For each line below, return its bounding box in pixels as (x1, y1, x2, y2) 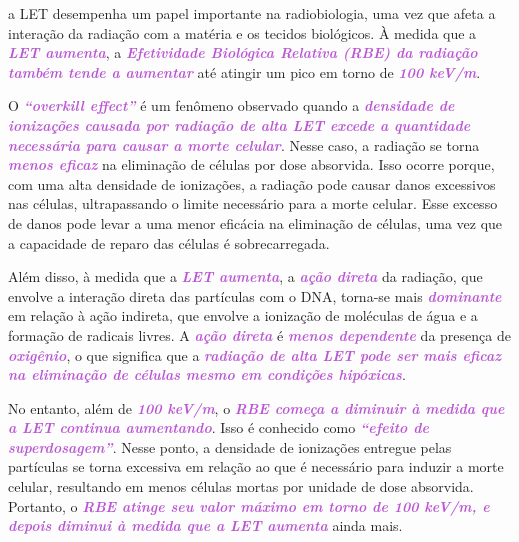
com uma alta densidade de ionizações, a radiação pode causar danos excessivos (8, 173, 496, 194)
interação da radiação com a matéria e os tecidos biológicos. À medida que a (8, 22, 477, 43)
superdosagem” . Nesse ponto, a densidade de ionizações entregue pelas (8, 436, 452, 457)
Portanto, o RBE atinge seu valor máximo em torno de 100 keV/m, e (8, 495, 490, 516)
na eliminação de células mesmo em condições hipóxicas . (8, 364, 406, 385)
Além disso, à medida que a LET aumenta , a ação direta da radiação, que (8, 266, 483, 287)
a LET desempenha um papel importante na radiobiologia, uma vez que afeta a (8, 3, 496, 23)
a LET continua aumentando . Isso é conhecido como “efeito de (8, 417, 429, 438)
